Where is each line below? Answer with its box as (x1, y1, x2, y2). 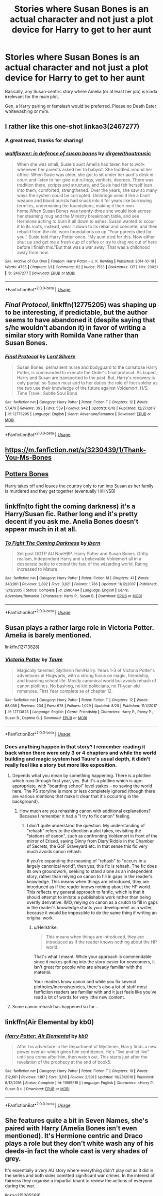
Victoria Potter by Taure (5, 656, 63, 663)
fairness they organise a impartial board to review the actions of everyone (5, 1178, 153, 1184)
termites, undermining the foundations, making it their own (16, 202, 134, 208)
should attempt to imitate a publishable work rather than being (26, 894, 151, 900)
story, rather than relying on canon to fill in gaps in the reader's (26, 874, 153, 879)
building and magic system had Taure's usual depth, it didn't (5, 755, 150, 762)
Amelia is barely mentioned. (5, 631, 92, 639)
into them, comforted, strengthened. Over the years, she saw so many (16, 187, 158, 193)
